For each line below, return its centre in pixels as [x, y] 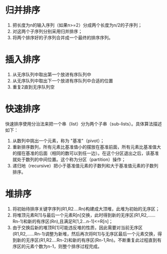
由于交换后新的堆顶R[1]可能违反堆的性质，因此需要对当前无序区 [78, 227]
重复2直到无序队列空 [33, 87]
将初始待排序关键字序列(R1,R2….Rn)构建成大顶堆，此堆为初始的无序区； [86, 208]
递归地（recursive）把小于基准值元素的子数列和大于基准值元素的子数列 [85, 165]
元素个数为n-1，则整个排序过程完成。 [64, 246]
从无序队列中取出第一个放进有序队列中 [52, 74]
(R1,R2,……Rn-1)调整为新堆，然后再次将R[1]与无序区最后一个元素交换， [85, 233]
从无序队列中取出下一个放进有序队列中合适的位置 [63, 80]
